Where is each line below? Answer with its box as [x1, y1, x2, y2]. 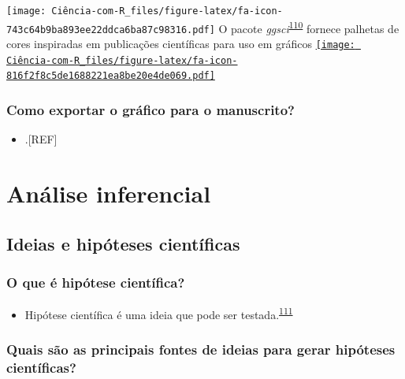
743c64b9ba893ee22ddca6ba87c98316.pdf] [6, 24, 215, 35]
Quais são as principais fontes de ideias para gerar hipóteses [6, 340, 396, 359]
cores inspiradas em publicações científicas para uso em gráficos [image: [6, 35, 355, 51]
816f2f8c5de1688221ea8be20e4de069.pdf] [6, 70, 215, 82]
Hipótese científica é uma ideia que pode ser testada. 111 [24, 304, 293, 322]
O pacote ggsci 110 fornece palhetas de [218, 17, 399, 36]
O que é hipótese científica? [6, 272, 185, 292]
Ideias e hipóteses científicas [6, 231, 240, 255]
